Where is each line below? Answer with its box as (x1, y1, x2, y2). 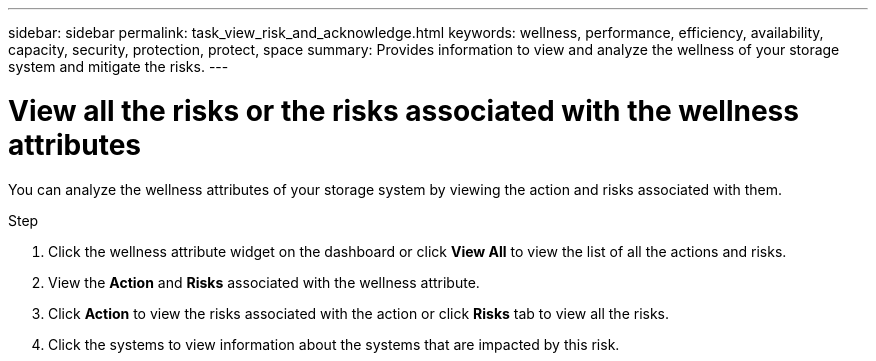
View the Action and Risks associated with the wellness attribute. (48, 273, 480, 291)
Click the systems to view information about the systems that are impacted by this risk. (48, 335, 620, 353)
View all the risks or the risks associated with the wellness (8, 93, 799, 128)
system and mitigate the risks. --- (8, 58, 229, 75)
